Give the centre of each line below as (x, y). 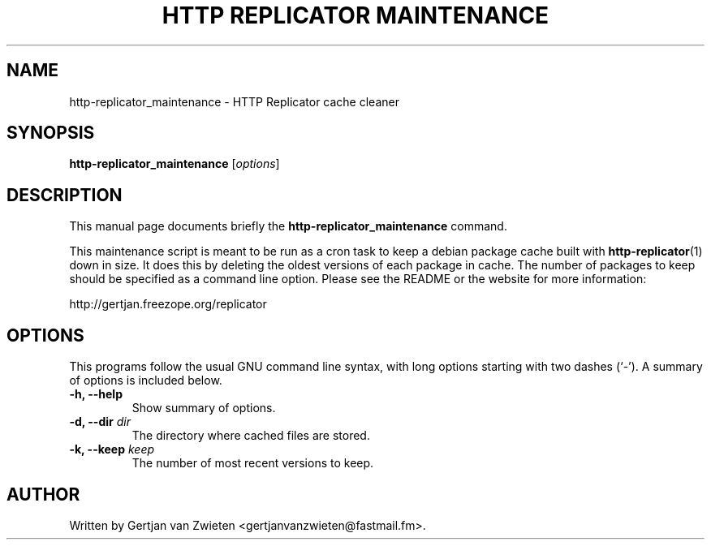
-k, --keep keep (112, 449)
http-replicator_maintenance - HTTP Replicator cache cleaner (234, 101)
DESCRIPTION (65, 195)
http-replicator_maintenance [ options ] (175, 164)
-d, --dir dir (100, 422)
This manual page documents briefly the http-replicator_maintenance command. (288, 226)
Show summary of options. (204, 408)
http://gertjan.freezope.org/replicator (168, 304)
